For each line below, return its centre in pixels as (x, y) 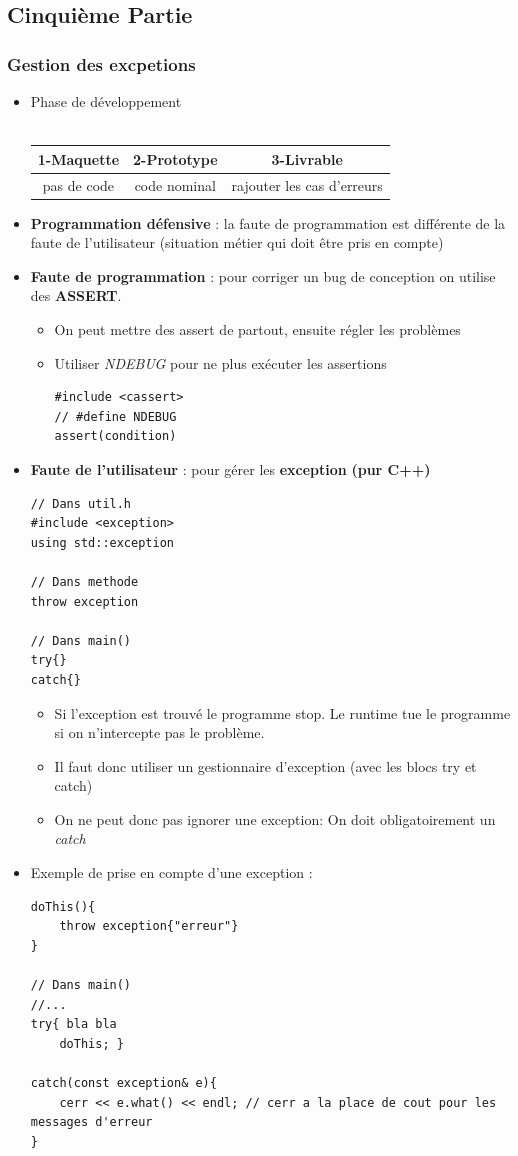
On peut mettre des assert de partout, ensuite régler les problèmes (257, 329)
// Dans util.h (81, 503)
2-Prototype (175, 158)
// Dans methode (84, 581)
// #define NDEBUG (115, 416)
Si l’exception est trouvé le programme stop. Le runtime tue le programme (282, 712)
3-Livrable (307, 158)
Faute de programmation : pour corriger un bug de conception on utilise (263, 275)
